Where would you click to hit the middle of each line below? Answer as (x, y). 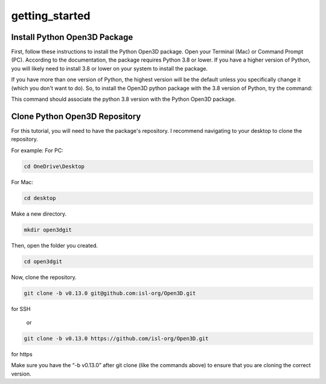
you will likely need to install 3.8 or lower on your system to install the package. (110, 68)
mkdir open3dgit (48, 230)
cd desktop (40, 198)
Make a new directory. (39, 214)
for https (22, 354)
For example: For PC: (37, 150)
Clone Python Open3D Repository (76, 116)
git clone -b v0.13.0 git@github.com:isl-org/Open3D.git (110, 293)
